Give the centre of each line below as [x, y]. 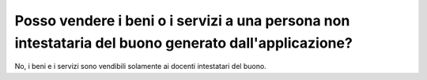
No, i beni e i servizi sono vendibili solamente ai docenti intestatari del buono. [140, 67]
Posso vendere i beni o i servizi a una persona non [182, 21]
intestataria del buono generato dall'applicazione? [184, 43]
